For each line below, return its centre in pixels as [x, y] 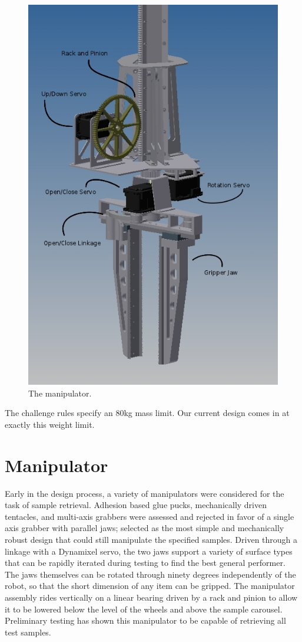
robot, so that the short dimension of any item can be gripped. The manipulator [150, 586]
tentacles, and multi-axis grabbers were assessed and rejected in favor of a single [150, 516]
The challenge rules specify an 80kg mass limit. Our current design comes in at [147, 413]
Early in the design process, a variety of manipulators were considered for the [145, 493]
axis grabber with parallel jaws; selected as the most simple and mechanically [145, 528]
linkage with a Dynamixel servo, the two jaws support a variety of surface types [149, 551]
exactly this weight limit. [50, 424]
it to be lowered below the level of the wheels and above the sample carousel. [144, 609]
